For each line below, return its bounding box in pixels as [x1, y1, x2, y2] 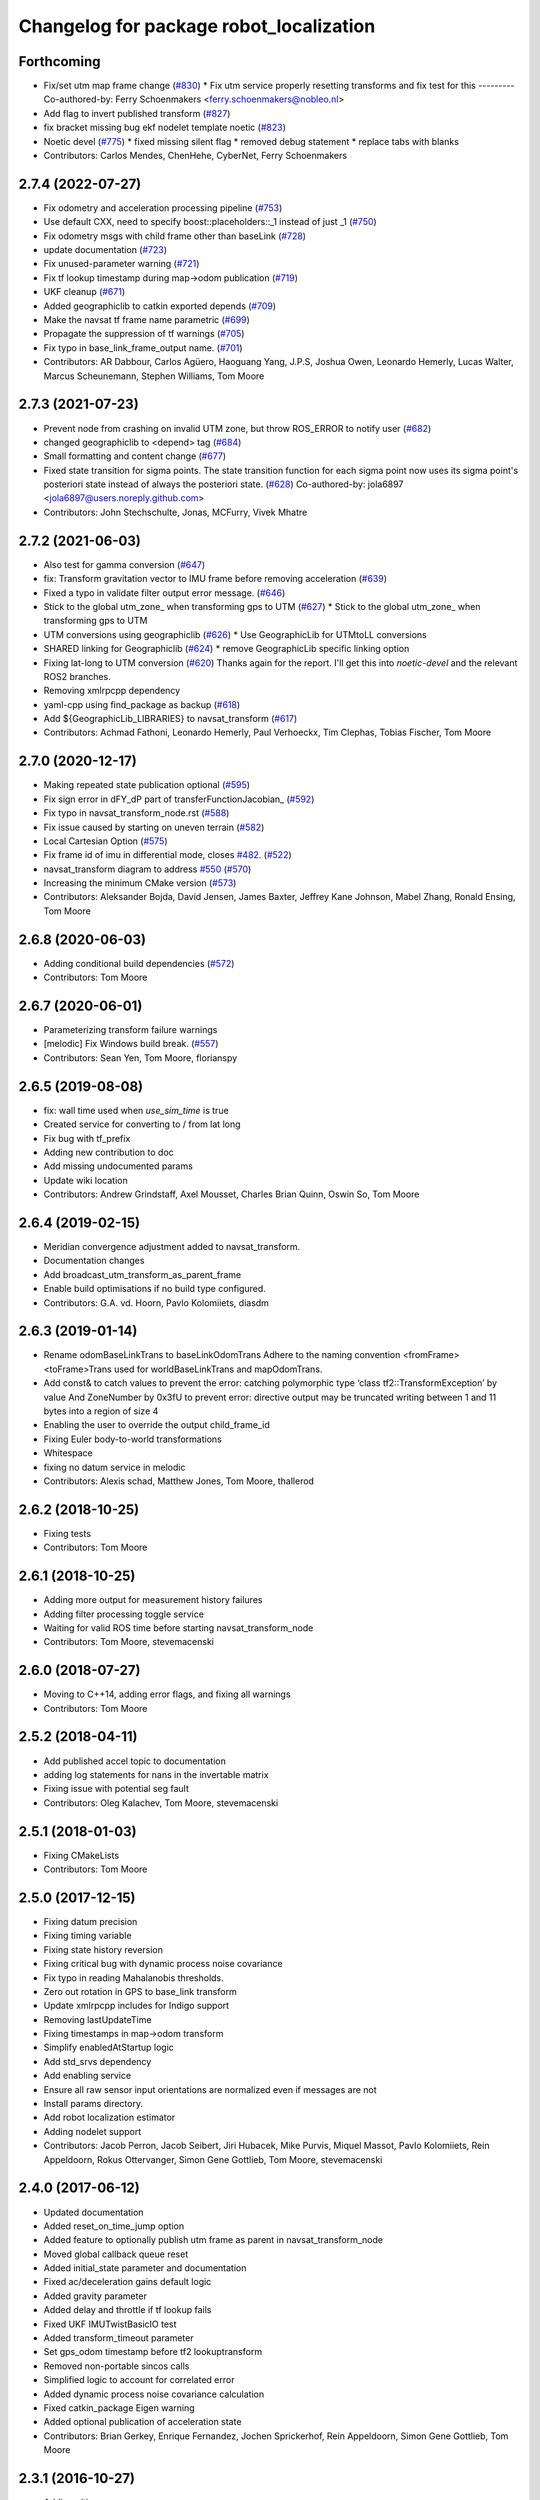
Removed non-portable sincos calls [43, 2360, 190, 2372]
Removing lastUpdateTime [43, 2013, 152, 2025]
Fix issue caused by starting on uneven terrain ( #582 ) [43, 821, 265, 833]
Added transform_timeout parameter [43, 2332, 194, 2344]
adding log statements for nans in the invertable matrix [43, 1768, 269, 1780]
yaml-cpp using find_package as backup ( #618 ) [43, 698, 241, 710]
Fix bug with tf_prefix [43, 1132, 131, 1144]
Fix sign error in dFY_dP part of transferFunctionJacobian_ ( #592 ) [43, 793, 315, 805]
